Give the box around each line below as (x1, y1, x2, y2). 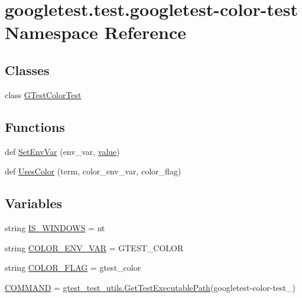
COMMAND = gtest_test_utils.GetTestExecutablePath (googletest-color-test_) (5, 281, 295, 293)
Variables (5, 194, 63, 212)
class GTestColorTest (5, 88, 82, 101)
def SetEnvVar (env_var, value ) (5, 145, 120, 157)
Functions (5, 117, 65, 135)
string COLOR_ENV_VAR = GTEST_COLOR (5, 241, 184, 254)
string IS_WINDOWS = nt (5, 221, 105, 234)
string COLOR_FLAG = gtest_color (5, 261, 141, 274)
